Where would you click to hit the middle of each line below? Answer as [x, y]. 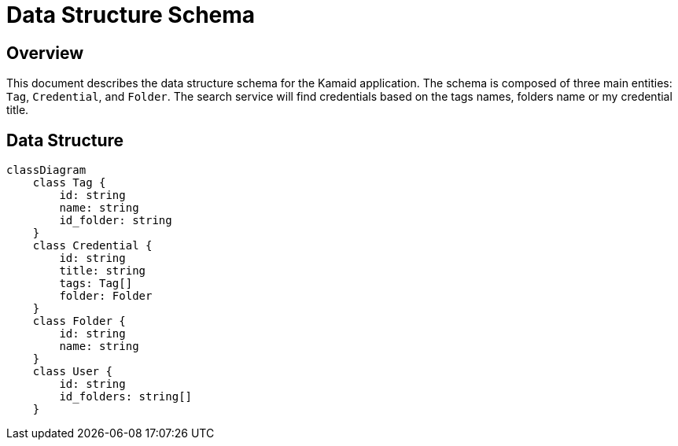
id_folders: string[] [126, 397]
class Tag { [69, 183]
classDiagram [46, 170]
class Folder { [79, 321]
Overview [45, 53]
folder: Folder [106, 296]
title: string [103, 271]
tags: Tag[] [96, 284]
